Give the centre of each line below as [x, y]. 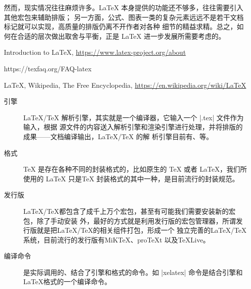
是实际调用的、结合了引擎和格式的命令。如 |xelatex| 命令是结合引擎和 [133, 272]
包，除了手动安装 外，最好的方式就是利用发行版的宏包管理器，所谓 [130, 220]
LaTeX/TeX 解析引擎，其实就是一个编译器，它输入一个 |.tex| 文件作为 [133, 117]
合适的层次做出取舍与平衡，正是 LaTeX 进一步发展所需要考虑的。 [121, 36]
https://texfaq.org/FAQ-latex [48, 68]
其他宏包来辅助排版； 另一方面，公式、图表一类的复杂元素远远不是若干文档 [124, 17]
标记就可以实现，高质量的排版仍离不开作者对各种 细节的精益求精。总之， [120, 26]
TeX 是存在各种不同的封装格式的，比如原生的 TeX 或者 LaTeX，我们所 [135, 169]
